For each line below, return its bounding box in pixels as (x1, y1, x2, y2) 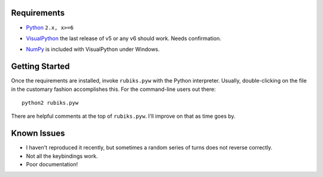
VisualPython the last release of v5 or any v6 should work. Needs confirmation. (26, 35, 221, 42)
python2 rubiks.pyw (22, 99, 79, 106)
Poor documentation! (26, 161, 78, 168)
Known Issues (11, 129, 65, 139)
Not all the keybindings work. (26, 152, 98, 160)
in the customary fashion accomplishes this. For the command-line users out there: (11, 86, 216, 93)
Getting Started (11, 62, 70, 72)
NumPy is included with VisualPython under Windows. (26, 45, 160, 53)
